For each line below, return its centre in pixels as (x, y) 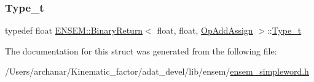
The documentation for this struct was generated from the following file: (141, 50)
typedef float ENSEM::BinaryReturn (74, 30)
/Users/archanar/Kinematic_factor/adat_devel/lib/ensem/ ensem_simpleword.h (157, 71)
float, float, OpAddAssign (205, 30)
